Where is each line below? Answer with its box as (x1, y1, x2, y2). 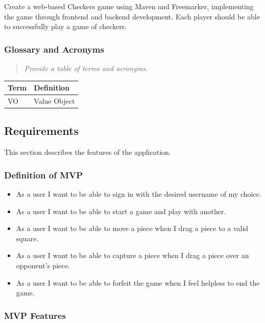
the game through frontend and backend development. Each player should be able (4, 11, 260, 21)
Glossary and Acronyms (4, 42, 104, 55)
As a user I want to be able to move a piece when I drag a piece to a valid (16, 223, 249, 234)
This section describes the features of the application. (4, 147, 171, 157)
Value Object (34, 95, 75, 106)
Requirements (4, 123, 79, 139)
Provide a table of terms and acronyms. (24, 63, 148, 73)
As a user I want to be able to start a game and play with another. (16, 205, 226, 216)
